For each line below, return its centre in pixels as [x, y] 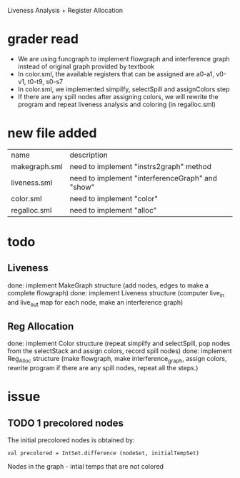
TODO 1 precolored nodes [65, 423]
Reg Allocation [41, 326]
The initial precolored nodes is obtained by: [71, 440]
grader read [43, 39]
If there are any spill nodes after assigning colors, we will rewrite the [118, 96]
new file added [52, 133]
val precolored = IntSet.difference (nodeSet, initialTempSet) [104, 453]
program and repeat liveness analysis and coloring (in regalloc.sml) [117, 104]
